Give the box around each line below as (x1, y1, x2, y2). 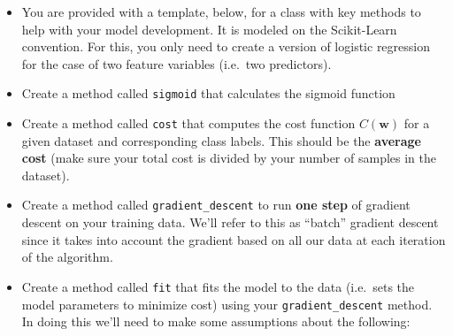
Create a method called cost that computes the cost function (21, 114, 356, 133)
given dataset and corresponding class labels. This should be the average (21, 131, 421, 149)
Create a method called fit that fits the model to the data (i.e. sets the (21, 277, 415, 295)
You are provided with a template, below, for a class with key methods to (21, 3, 421, 20)
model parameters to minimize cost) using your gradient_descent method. (21, 294, 433, 313)
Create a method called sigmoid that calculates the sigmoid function (21, 84, 395, 103)
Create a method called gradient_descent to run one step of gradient (21, 195, 411, 214)
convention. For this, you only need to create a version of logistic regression (21, 37, 430, 56)
